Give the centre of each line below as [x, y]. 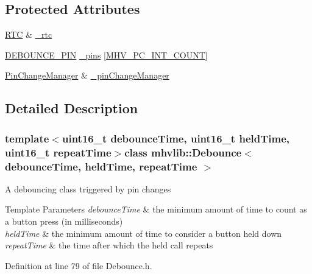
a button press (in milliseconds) [64, 221]
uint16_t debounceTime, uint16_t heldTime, [176, 138]
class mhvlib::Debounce [183, 152]
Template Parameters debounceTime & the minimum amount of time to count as [156, 209]
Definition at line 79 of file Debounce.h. [79, 265]
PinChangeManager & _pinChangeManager [87, 75]
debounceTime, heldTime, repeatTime [101, 166]
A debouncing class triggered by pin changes [88, 188]
